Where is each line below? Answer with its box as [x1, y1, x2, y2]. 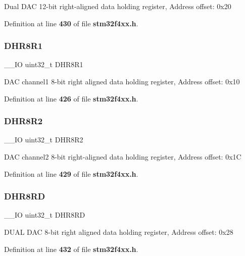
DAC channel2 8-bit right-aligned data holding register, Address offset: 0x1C [4, 151, 241, 162]
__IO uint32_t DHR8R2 [4, 134, 83, 145]
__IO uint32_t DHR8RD [4, 210, 85, 220]
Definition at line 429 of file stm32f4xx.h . [4, 168, 138, 179]
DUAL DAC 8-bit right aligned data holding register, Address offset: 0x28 [4, 227, 233, 237]
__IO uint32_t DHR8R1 [4, 59, 83, 70]
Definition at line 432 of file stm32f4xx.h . [4, 243, 138, 254]
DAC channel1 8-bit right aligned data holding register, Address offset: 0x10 [4, 76, 240, 86]
